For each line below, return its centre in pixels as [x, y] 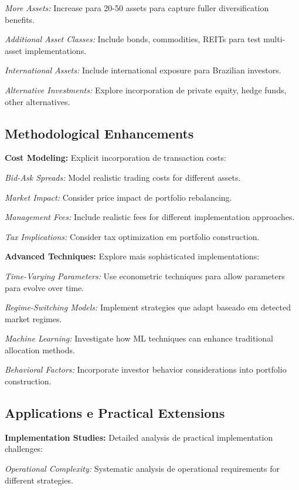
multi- [274, 39]
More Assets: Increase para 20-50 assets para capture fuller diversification [137, 8]
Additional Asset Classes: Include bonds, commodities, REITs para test [133, 39]
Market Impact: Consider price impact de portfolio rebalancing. [118, 197]
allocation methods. [40, 349]
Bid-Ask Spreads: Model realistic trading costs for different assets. [123, 177]
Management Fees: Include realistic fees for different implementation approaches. [150, 217]
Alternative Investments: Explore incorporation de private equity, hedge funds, [146, 89]
